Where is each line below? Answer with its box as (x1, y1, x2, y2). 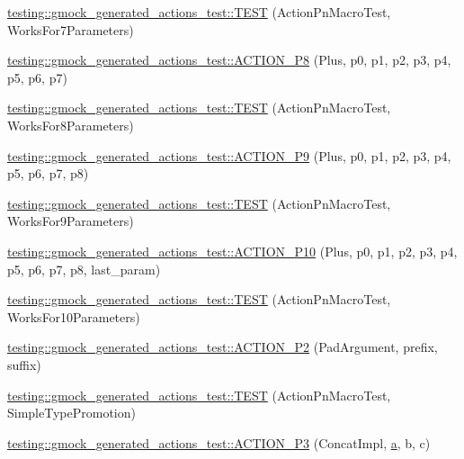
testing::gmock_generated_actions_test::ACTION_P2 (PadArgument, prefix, (7, 337, 438, 356)
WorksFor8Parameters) (7, 115, 134, 134)
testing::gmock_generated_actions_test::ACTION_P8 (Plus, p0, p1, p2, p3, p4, (7, 50, 451, 69)
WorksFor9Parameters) (7, 211, 134, 230)
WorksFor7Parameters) (7, 20, 134, 39)
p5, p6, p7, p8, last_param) (7, 259, 161, 278)
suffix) (7, 355, 41, 373)
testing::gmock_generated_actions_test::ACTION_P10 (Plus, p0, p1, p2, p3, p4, (7, 241, 458, 260)
